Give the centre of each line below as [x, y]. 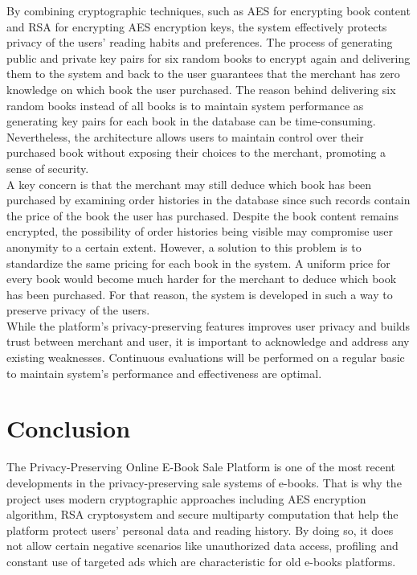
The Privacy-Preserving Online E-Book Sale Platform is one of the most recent [201, 467]
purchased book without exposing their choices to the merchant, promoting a [196, 152]
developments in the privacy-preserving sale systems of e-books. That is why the [204, 482]
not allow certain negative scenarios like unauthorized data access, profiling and [202, 546]
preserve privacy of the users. [78, 310]
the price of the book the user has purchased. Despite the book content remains [202, 215]
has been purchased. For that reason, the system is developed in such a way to [200, 294]
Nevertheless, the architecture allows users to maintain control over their [185, 136]
